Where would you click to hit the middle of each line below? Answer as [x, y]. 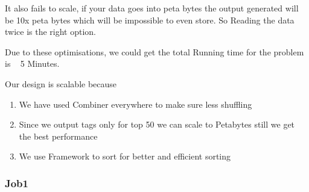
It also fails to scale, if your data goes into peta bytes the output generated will [152, 8]
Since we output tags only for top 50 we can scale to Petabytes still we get [157, 124]
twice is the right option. [51, 32]
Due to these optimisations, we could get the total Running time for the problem [154, 51]
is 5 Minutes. [32, 63]
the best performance [58, 136]
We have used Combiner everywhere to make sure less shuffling [135, 104]
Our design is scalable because [61, 83]
